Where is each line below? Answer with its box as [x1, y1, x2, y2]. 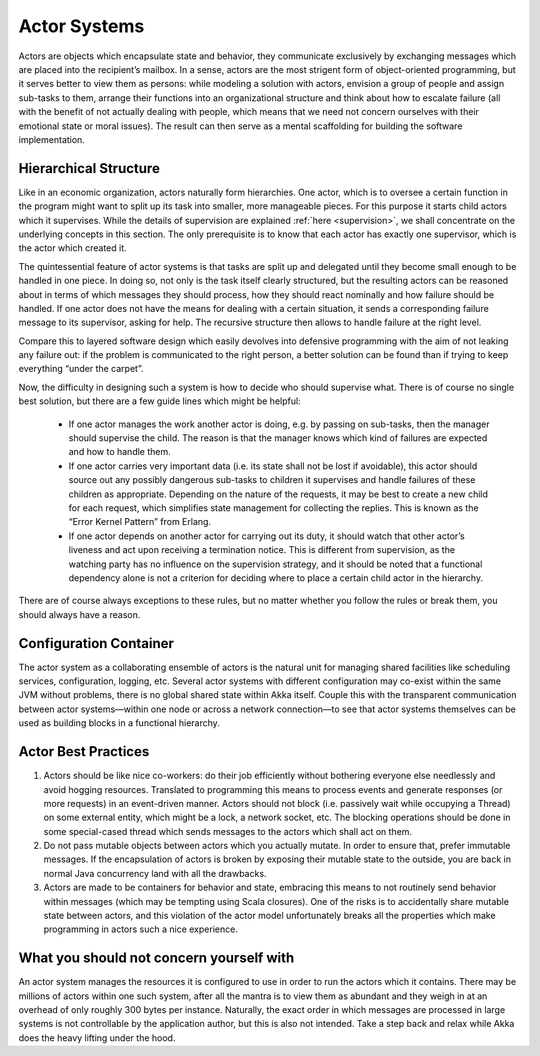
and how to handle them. [68, 446, 172, 458]
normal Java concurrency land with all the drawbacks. [43, 867, 267, 879]
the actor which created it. [18, 242, 127, 254]
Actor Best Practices [18, 743, 150, 760]
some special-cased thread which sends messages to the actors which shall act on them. [43, 825, 413, 837]
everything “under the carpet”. [18, 363, 144, 375]
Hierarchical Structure [18, 160, 160, 177]
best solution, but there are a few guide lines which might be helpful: [18, 395, 301, 407]
